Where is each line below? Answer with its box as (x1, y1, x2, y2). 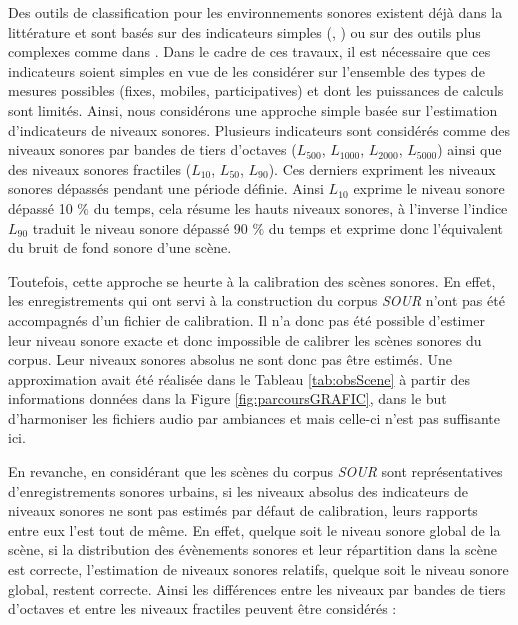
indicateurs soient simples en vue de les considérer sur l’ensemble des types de (8, 60, 485, 81)
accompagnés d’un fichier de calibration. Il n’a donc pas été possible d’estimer (8, 309, 485, 330)
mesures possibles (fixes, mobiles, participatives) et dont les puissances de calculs (8, 80, 504, 101)
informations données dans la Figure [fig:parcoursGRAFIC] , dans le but (8, 388, 447, 409)
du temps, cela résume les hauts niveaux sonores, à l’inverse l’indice (93, 197, 508, 218)
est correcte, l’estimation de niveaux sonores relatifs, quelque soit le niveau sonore (8, 559, 509, 580)
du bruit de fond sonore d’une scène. (8, 237, 232, 258)
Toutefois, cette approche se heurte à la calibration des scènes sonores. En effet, (8, 270, 496, 291)
